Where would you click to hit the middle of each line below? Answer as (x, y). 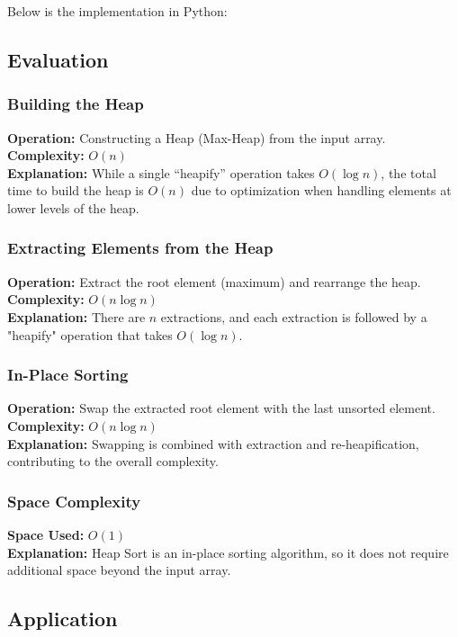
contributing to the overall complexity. (113, 461)
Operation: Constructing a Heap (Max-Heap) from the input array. (197, 137)
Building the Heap (76, 104)
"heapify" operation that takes (90, 334)
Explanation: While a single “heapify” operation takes (161, 172)
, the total (409, 172)
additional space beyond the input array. (119, 570)
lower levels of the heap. (73, 207)
